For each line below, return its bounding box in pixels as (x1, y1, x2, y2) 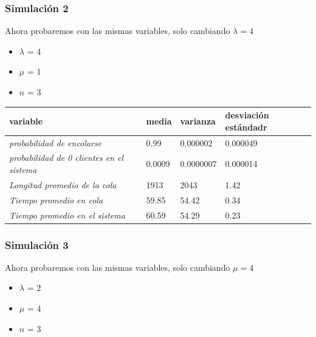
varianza (180, 114, 216, 127)
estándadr (225, 120, 267, 133)
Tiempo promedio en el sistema (9, 208, 125, 221)
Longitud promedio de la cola (9, 178, 117, 191)
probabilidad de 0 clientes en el (9, 151, 124, 164)
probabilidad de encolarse (9, 136, 102, 149)
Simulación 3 (5, 237, 69, 252)
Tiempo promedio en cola (9, 193, 103, 206)
